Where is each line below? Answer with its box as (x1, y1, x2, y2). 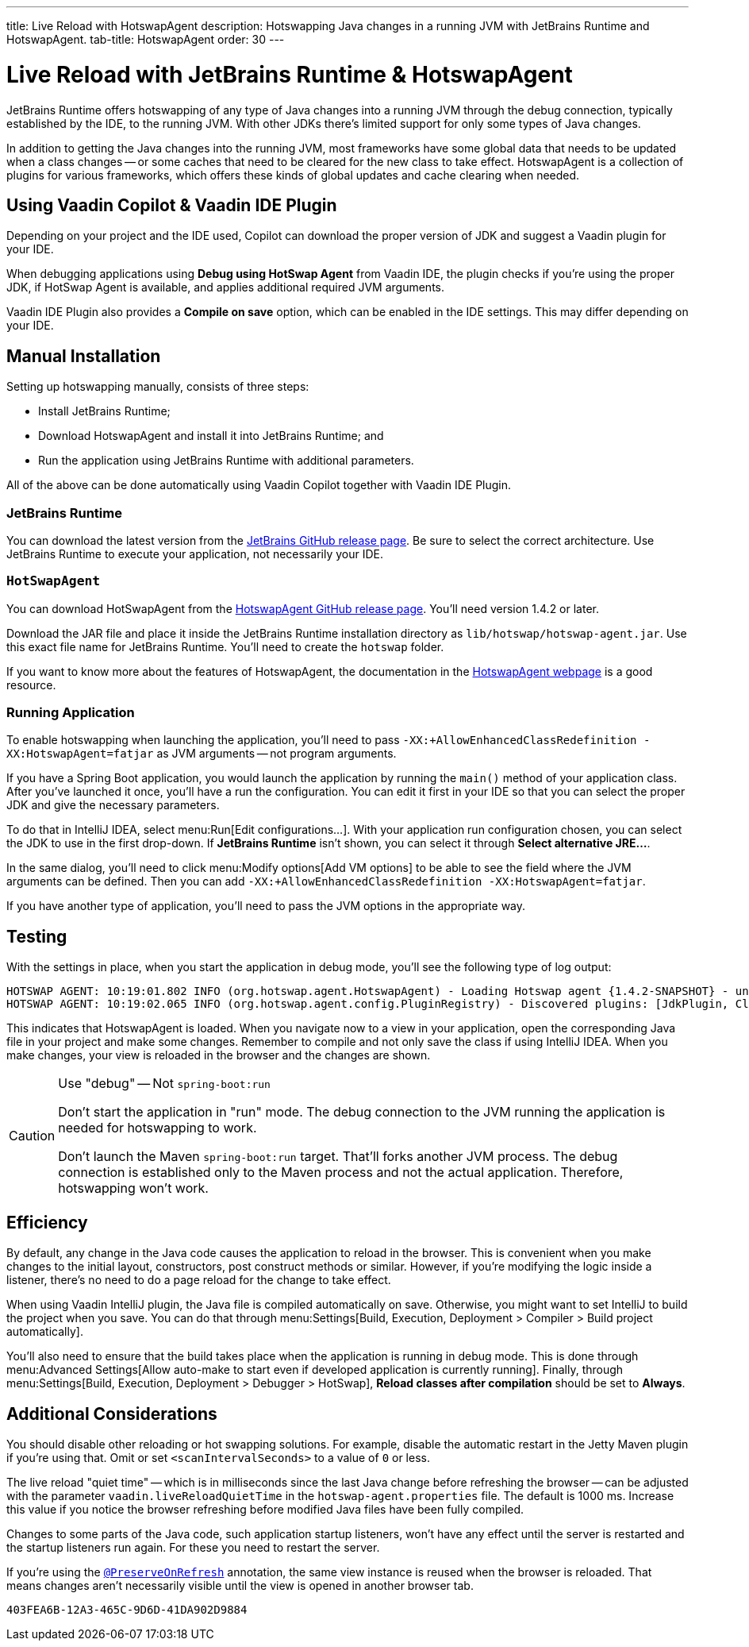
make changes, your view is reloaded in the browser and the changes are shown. (6, 1048, 431, 1063)
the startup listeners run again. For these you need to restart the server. (6, 1540, 380, 1554)
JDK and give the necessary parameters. (6, 798, 220, 812)
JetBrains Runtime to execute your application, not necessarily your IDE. (6, 546, 383, 561)
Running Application (6, 704, 135, 721)
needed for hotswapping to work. (58, 1120, 257, 1136)
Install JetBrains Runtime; (38, 404, 171, 418)
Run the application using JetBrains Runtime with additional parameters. (38, 453, 414, 468)
